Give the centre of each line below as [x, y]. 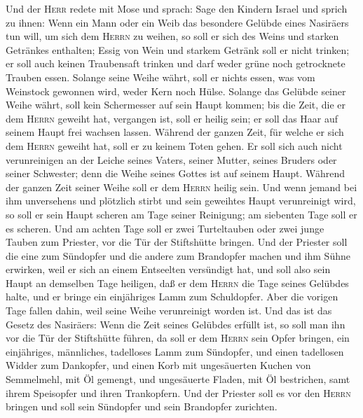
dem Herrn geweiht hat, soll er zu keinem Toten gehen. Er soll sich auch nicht [174, 145]
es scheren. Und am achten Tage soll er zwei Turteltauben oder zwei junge [165, 228]
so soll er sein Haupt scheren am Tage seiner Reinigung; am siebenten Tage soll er [181, 214]
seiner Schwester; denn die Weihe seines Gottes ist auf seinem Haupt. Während [176, 173]
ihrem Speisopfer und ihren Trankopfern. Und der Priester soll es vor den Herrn [178, 392]
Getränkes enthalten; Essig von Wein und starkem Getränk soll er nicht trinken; [178, 49]
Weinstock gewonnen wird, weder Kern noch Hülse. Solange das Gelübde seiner [176, 91]
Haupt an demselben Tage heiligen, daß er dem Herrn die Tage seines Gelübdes [177, 283]
